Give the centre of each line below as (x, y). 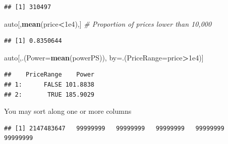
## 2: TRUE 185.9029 (49, 94)
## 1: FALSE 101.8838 (49, 84)
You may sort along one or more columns (68, 111)
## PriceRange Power (49, 75)
